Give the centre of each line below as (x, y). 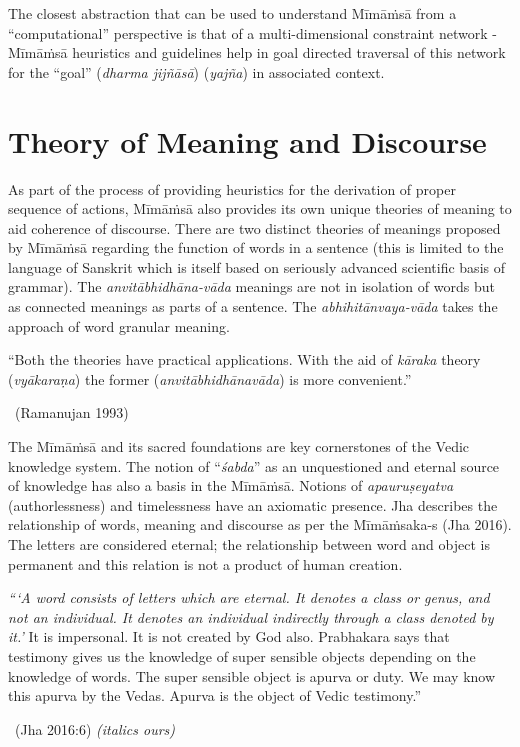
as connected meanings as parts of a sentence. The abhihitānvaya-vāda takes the (253, 306)
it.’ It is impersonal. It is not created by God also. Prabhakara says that (229, 636)
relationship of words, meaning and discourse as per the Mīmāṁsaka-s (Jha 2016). (260, 524)
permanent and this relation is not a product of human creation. (205, 563)
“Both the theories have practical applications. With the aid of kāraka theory (244, 359)
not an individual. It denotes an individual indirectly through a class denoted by (251, 616)
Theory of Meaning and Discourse (247, 140)
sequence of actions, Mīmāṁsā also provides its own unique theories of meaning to (260, 208)
